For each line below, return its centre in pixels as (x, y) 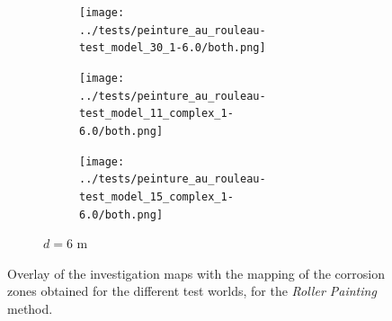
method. (30, 308)
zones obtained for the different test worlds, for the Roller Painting (192, 291)
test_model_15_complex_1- (156, 196)
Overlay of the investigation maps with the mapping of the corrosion (196, 273)
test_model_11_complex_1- (156, 114)
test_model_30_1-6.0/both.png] (173, 48)
